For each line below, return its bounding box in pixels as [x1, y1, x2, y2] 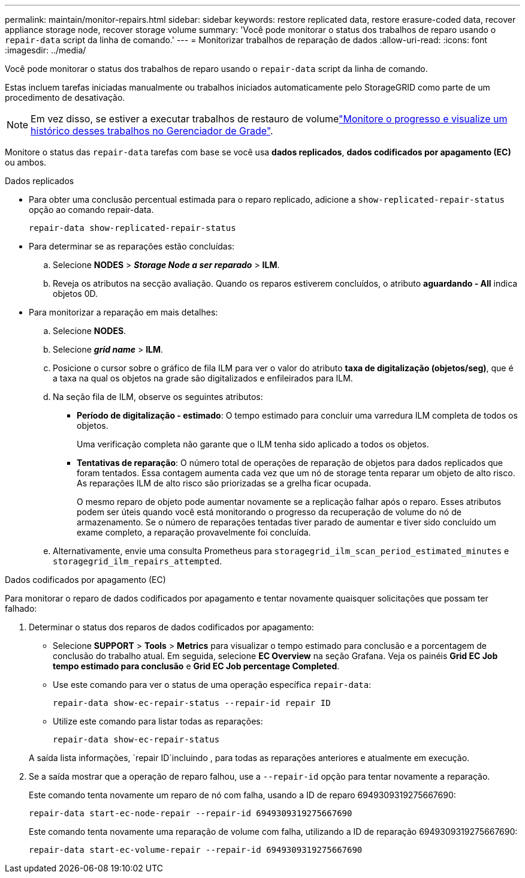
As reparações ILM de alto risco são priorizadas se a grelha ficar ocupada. [77, 478, 371, 488]
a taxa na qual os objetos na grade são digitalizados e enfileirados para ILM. [53, 373, 353, 383]
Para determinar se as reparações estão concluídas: [29, 241, 235, 251]
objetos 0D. [53, 288, 98, 299]
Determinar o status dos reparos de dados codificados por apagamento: [29, 622, 314, 632]
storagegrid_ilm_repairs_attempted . [53, 556, 222, 566]
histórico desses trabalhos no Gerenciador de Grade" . [31, 125, 273, 137]
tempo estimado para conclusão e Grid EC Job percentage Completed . [53, 661, 340, 671]
